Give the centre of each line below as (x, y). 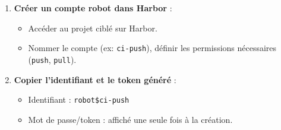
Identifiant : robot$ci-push (79, 99)
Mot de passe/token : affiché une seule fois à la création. (130, 119)
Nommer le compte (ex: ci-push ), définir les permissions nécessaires (152, 48)
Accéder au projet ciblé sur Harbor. (93, 28)
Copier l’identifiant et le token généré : (95, 79)
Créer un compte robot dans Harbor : (93, 8)
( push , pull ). (52, 59)
